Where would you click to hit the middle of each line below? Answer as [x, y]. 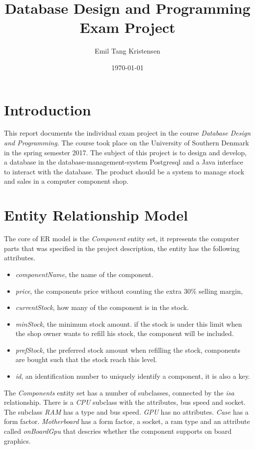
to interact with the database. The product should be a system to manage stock [124, 171]
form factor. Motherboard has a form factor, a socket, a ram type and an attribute [127, 421]
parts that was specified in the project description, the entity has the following [122, 248]
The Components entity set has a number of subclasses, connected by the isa [119, 392]
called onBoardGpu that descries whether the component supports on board [118, 431]
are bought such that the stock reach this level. [86, 359]
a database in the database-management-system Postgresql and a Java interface [124, 162]
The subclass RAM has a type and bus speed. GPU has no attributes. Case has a [126, 411]
